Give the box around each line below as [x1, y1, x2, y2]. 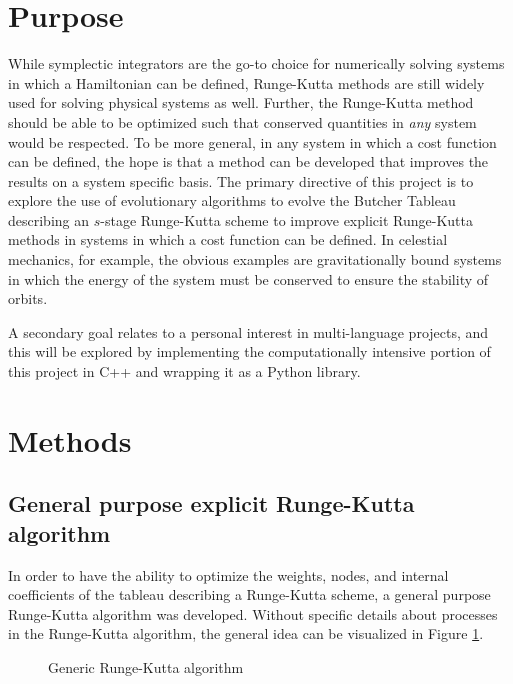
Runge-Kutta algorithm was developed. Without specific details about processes [8, 603, 498, 624]
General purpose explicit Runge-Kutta [8, 488, 415, 519]
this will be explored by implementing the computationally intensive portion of [8, 341, 491, 362]
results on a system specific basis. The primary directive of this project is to [8, 170, 474, 191]
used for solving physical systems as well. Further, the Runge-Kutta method [8, 92, 474, 113]
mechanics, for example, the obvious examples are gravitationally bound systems [8, 249, 502, 270]
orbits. [8, 288, 48, 309]
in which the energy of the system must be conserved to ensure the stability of [8, 268, 489, 289]
